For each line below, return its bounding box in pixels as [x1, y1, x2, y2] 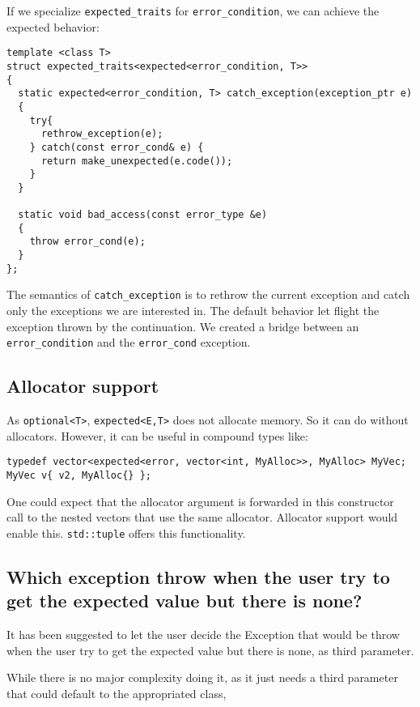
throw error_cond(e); [29, 236, 146, 248]
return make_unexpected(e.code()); [40, 155, 233, 167]
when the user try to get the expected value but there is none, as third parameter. [6, 641, 414, 658]
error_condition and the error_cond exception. [6, 334, 251, 351]
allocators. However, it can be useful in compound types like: [6, 427, 308, 444]
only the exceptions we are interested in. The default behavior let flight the [6, 302, 380, 319]
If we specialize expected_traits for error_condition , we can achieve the [6, 2, 380, 19]
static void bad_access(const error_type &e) [18, 209, 268, 221]
